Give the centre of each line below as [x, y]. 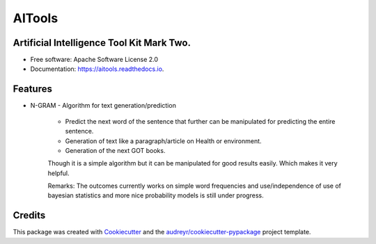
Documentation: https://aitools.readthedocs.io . [97, 69]
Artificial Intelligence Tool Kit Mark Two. [102, 43]
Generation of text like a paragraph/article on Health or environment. [163, 141]
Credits [29, 215]
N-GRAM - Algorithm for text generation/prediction [103, 106]
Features [32, 89]
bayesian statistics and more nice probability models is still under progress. [156, 195]
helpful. [58, 173]
